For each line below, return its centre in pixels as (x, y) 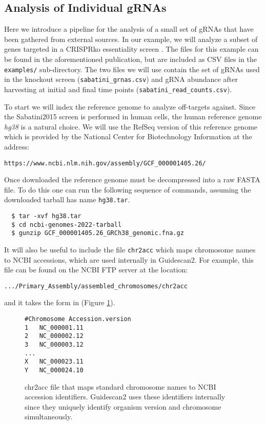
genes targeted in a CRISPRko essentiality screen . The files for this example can (131, 49)
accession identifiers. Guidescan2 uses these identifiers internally (125, 397)
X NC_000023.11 (54, 362)
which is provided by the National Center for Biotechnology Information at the (128, 136)
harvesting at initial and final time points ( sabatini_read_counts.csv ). (118, 89)
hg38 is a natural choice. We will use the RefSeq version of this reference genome (131, 126)
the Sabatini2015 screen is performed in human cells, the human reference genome (133, 116)
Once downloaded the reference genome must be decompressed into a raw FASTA (132, 179)
